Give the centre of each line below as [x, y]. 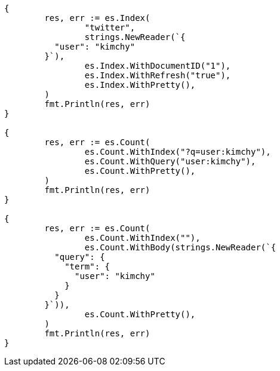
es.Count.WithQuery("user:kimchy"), [170, 161]
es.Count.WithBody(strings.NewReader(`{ [180, 247]
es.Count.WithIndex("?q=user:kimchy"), [178, 152]
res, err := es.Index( [97, 18]
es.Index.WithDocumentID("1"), [158, 66]
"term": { [87, 266]
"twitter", [110, 27]
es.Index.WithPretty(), [140, 85]
